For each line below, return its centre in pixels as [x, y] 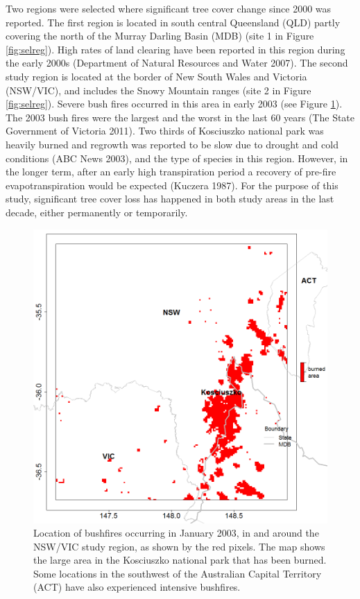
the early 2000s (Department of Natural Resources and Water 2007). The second [177, 63]
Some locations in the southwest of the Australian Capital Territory [178, 573]
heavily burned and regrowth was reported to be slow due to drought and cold [172, 144]
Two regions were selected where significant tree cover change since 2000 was [169, 8]
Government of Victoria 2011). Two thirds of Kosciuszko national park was [165, 131]
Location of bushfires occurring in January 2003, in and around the [176, 533]
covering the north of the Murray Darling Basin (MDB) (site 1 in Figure [160, 36]
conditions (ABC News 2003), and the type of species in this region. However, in [177, 158]
